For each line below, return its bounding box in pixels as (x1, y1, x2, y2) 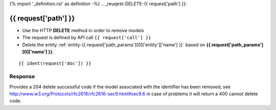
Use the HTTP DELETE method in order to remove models (22, 27, 144, 33)
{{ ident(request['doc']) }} (18, 61, 91, 66)
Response (9, 73, 35, 80)
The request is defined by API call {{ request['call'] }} (22, 35, 151, 41)
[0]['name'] (22, 49, 48, 55)
